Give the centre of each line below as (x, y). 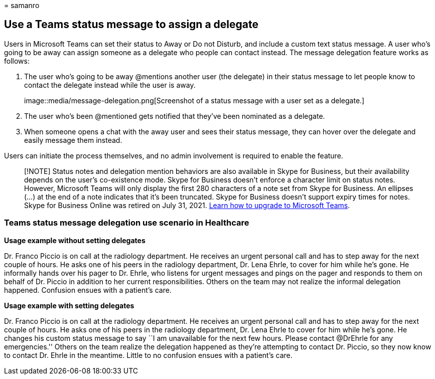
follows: (17, 61)
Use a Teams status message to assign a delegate (131, 25)
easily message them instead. (73, 140)
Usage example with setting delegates (69, 305)
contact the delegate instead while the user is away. (110, 85)
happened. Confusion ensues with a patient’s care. (88, 290)
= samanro (22, 5)
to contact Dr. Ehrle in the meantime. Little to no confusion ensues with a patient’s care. (148, 355)
